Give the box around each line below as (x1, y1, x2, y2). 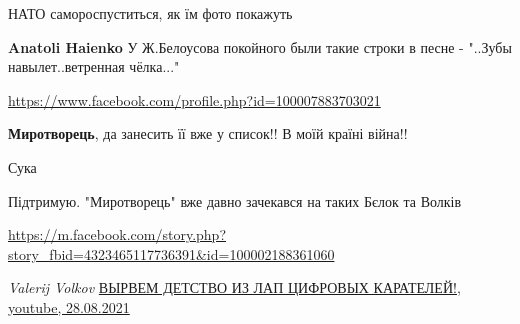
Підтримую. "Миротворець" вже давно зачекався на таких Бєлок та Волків (8, 190, 462, 211)
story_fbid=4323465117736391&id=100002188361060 (8, 243, 335, 264)
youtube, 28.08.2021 (8, 296, 130, 317)
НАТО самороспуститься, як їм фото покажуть (8, 3, 293, 23)
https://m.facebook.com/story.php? (8, 224, 227, 245)
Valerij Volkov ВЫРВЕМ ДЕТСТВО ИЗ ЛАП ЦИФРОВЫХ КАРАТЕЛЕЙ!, (8, 277, 461, 298)
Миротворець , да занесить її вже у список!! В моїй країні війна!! (8, 123, 408, 144)
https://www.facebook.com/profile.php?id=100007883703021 (8, 89, 381, 110)
